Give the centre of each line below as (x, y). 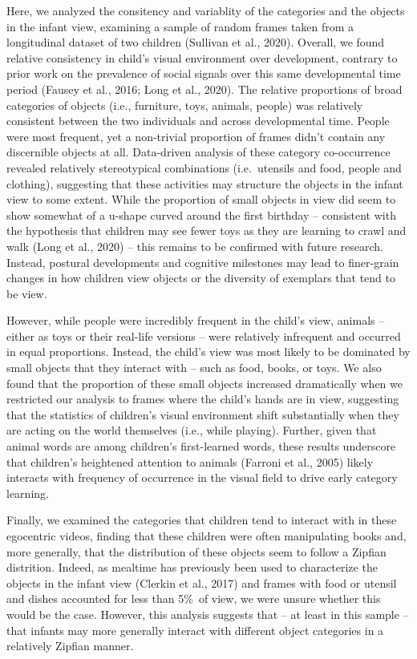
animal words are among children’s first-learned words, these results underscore (201, 446)
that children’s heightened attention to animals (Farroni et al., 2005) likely (190, 461)
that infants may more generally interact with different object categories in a (195, 630)
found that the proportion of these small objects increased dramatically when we (204, 383)
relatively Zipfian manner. (70, 646)
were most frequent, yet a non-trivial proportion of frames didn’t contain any (196, 136)
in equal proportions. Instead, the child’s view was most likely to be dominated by (208, 352)
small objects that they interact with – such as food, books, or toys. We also (194, 368)
